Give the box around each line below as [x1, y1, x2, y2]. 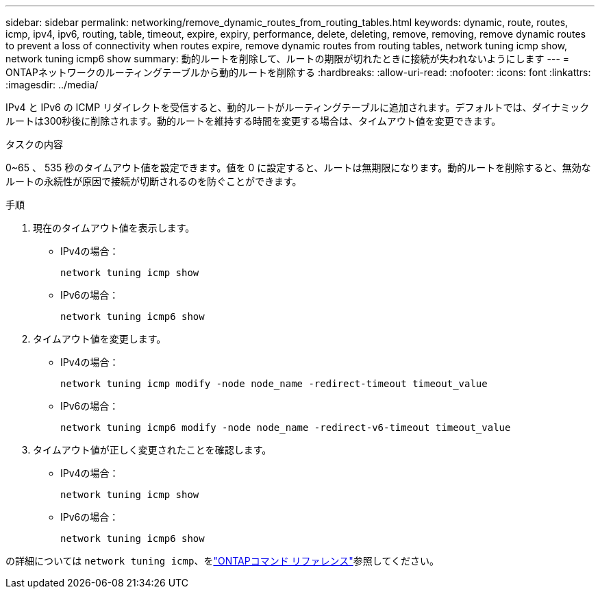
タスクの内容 [5, 138, 63, 150]
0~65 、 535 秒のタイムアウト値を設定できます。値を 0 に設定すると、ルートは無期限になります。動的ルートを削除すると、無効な [5, 162, 591, 173]
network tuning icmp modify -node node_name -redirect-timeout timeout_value [60, 378, 488, 389]
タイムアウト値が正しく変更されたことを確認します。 [33, 444, 272, 456]
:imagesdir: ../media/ [5, 79, 99, 90]
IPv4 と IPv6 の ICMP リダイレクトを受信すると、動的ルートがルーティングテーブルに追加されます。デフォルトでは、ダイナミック [5, 101, 590, 113]
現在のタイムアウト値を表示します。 [33, 222, 195, 234]
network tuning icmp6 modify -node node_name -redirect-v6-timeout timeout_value [60, 422, 511, 433]
